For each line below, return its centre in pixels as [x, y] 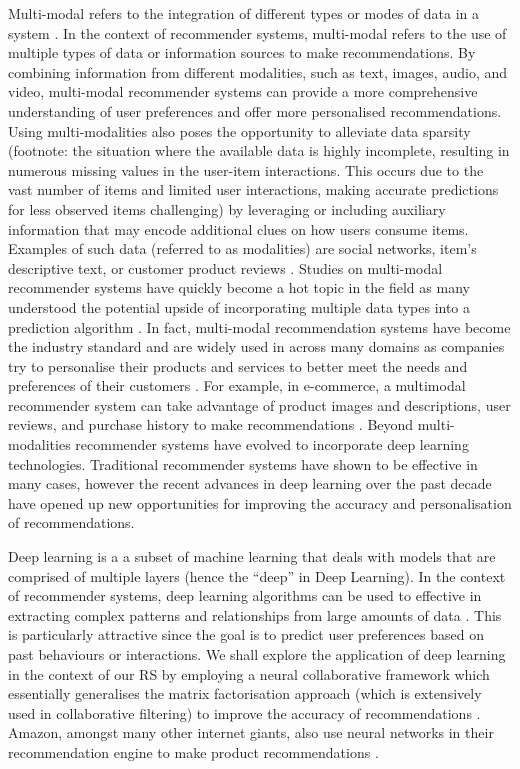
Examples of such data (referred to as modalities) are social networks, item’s [242, 248]
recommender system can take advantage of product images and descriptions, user [259, 404]
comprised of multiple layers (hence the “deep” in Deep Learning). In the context [257, 575]
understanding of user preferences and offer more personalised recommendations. [255, 110]
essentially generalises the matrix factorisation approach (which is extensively [245, 693]
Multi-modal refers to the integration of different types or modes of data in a [243, 13]
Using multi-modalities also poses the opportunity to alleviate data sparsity [239, 130]
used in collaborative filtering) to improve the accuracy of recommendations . [244, 712]
